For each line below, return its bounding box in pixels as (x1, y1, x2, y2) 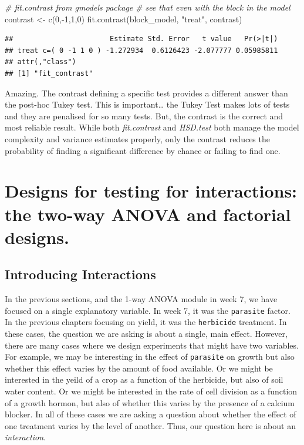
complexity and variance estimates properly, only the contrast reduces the (5, 132, 270, 145)
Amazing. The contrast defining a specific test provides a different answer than (5, 86, 288, 99)
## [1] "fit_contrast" (5, 69, 93, 78)
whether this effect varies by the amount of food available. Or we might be (5, 362, 273, 374)
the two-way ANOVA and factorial (5, 202, 291, 226)
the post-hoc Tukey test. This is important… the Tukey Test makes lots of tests (5, 98, 290, 111)
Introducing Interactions (5, 265, 156, 283)
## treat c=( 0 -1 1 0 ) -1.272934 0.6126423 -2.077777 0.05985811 (5, 46, 278, 55)
